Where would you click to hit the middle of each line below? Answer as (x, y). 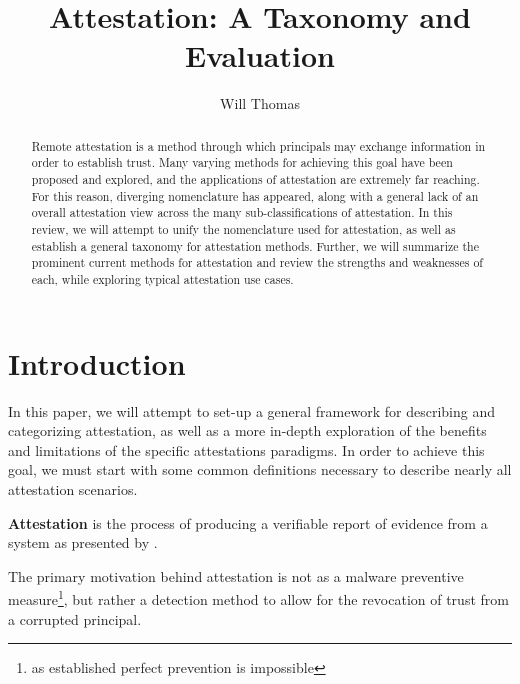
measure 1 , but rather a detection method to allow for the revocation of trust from (258, 597)
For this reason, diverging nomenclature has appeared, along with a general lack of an (255, 195)
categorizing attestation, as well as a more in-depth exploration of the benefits (247, 430)
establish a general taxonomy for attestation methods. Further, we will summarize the (255, 245)
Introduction (97, 362)
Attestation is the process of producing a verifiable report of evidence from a (248, 522)
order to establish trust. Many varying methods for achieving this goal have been (242, 162)
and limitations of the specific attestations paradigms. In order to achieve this (246, 449)
